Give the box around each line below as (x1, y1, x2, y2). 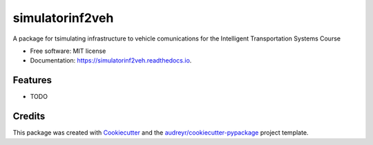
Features (12, 74, 52, 86)
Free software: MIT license (30, 47, 106, 55)
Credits (12, 111, 46, 122)
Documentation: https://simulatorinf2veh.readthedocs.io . (30, 56, 192, 65)
